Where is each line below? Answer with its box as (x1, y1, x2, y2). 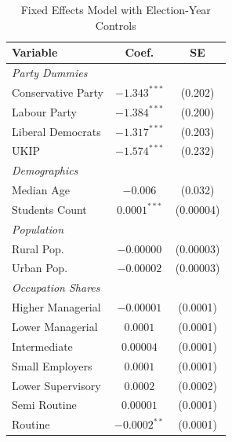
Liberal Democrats (12, 123, 101, 139)
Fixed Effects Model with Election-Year (20, 2, 211, 17)
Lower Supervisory (12, 377, 101, 393)
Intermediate (12, 337, 73, 354)
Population (12, 220, 64, 237)
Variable (12, 44, 58, 61)
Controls (95, 17, 136, 33)
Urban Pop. (12, 260, 68, 276)
